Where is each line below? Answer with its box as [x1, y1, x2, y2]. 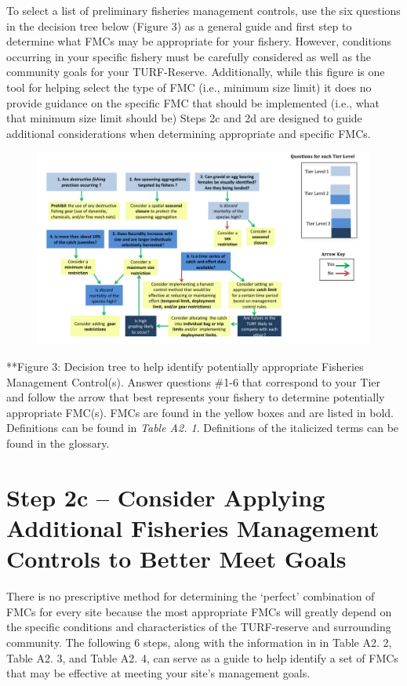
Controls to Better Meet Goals [6, 543, 347, 575]
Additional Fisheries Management [6, 512, 380, 543]
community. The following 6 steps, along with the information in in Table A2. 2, [6, 633, 392, 650]
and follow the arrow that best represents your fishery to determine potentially [6, 389, 385, 405]
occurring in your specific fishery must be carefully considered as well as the [6, 48, 372, 64]
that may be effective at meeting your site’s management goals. [6, 665, 311, 681]
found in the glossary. [6, 435, 110, 452]
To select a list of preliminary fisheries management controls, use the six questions [6, 2, 401, 18]
